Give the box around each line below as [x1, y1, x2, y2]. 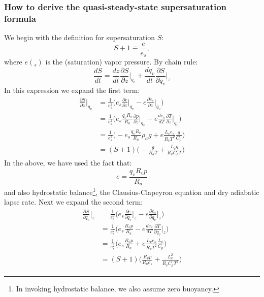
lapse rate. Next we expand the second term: [4, 196, 143, 207]
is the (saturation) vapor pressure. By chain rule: [45, 56, 198, 67]
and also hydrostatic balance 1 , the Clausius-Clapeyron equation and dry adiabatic [4, 185, 259, 197]
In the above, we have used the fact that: [4, 157, 132, 168]
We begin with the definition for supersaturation [4, 32, 155, 43]
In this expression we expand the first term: [4, 85, 140, 95]
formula [4, 12, 36, 24]
